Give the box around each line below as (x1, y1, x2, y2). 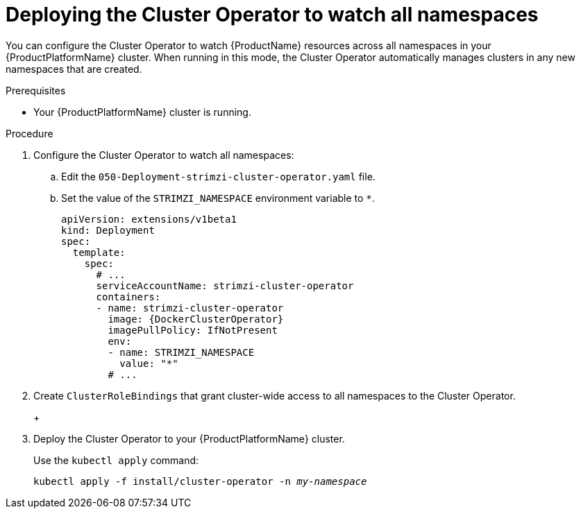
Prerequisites (6, 84, 66, 96)
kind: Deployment (61, 224, 155, 236)
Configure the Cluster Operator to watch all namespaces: (33, 148, 294, 161)
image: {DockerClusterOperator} (108, 313, 284, 325)
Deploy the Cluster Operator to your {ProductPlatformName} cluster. (33, 432, 345, 445)
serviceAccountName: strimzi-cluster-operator (96, 280, 354, 291)
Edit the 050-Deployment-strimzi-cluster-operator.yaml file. (61, 170, 376, 182)
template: (72, 246, 126, 258)
